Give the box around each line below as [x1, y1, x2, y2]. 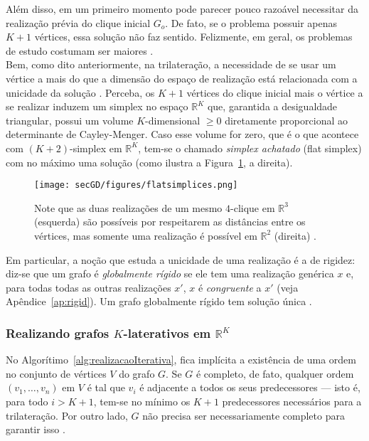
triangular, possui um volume [6, 112, 134, 127]
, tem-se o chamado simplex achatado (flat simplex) [138, 140, 362, 155]
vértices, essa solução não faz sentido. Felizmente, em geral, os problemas [34, 29, 353, 44]
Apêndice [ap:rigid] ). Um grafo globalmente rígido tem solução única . [6, 294, 312, 309]
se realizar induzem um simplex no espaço [6, 99, 188, 114]
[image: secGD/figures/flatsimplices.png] [34, 180, 238, 191]
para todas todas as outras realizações [6, 280, 171, 294]
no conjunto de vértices [6, 366, 107, 381]
